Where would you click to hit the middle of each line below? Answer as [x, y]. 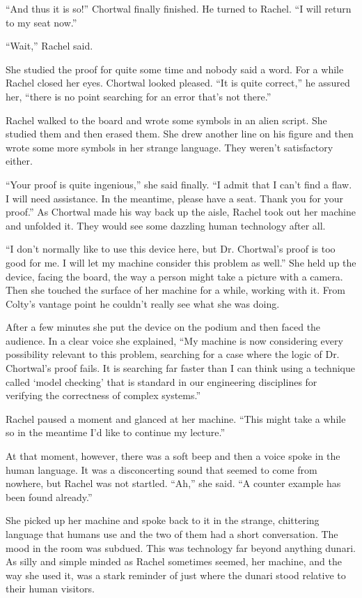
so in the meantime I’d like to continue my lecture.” [116, 432]
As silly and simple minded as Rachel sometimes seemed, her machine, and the [174, 561]
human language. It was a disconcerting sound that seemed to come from [162, 469]
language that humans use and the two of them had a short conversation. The [172, 534]
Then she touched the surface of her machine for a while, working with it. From [175, 290]
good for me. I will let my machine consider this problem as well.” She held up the [181, 262]
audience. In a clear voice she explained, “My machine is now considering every [174, 340]
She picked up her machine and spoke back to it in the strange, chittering [163, 520]
